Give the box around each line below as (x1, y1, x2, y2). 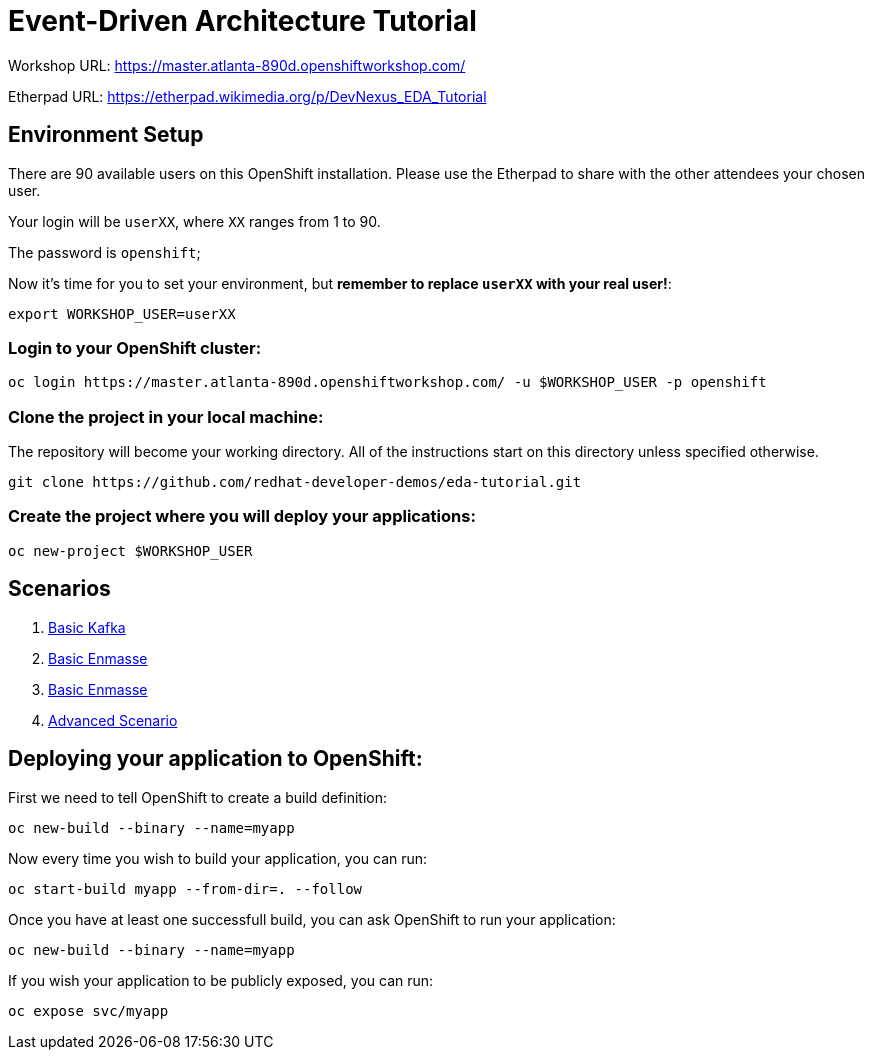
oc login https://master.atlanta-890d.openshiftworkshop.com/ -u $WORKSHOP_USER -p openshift (8, 374, 767, 391)
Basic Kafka (48, 618, 126, 636)
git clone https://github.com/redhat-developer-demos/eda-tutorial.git (8, 474, 582, 491)
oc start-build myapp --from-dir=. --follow (8, 880, 363, 897)
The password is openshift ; (8, 243, 201, 261)
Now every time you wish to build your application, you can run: (8, 849, 428, 867)
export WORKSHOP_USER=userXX (8, 305, 236, 322)
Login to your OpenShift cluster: (8, 337, 262, 358)
